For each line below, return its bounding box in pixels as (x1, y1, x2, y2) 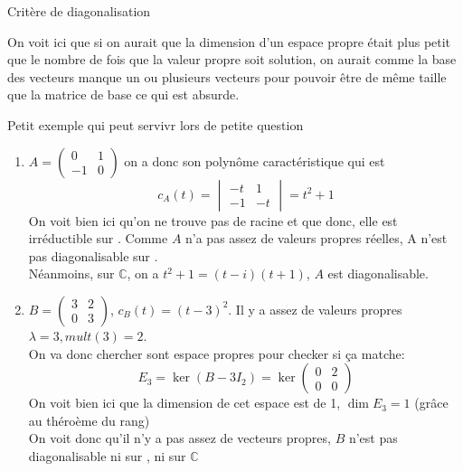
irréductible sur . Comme (28, 229, 168, 248)
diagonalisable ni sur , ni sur (28, 446, 186, 465)
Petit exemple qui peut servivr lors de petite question (7, 115, 304, 134)
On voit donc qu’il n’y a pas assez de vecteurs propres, (28, 429, 331, 447)
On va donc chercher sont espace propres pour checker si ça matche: (28, 344, 405, 363)
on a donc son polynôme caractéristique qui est (124, 151, 385, 170)
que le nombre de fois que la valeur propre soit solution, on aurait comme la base (7, 50, 457, 69)
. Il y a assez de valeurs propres (228, 299, 402, 318)
